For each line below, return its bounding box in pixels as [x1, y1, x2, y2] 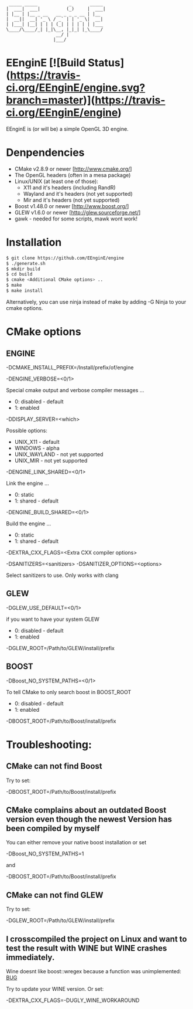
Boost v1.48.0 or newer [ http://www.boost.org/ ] [14, 202, 129, 209]
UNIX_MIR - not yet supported [14, 457, 88, 464]
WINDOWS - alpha [14, 444, 60, 451]
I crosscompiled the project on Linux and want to [6, 934, 187, 944]
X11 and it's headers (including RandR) [23, 184, 116, 191]
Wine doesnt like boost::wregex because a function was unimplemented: [6, 968, 181, 974]
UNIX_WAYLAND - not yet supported [14, 450, 104, 458]
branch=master [6, 94, 84, 107]
